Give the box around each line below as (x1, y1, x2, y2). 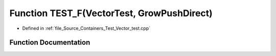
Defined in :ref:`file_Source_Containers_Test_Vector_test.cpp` (22, 25, 151, 31)
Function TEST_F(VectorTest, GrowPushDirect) (9, 8, 213, 19)
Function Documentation (9, 38, 90, 47)
